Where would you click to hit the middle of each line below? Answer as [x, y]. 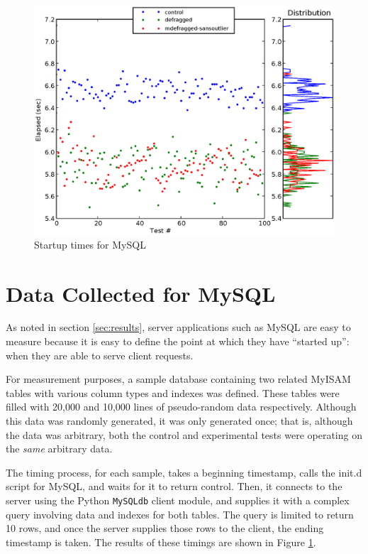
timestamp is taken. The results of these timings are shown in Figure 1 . [161, 542]
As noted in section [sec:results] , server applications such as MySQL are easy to [178, 327]
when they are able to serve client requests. [100, 355]
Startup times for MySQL [90, 244]
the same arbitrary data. [59, 449]
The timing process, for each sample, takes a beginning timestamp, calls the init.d [184, 472]
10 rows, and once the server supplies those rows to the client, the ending [165, 528]
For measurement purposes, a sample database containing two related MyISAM [178, 379]
